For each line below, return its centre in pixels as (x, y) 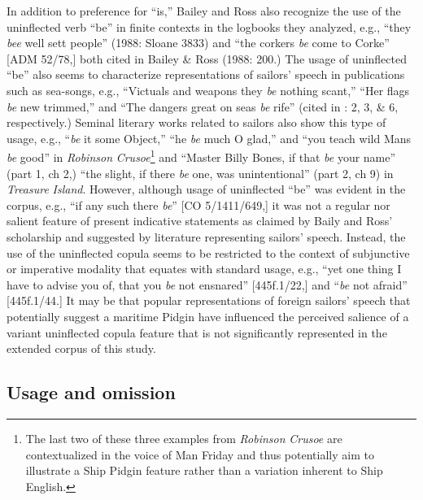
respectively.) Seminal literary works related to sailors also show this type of (196, 122)
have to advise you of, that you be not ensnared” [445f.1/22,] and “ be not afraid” (207, 284)
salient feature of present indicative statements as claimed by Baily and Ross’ (200, 221)
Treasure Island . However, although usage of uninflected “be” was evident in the (206, 189)
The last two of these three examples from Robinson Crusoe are (184, 438)
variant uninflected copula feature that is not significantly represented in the (197, 332)
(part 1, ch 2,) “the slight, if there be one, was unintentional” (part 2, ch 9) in (200, 173)
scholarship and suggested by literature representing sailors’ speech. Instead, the (206, 236)
